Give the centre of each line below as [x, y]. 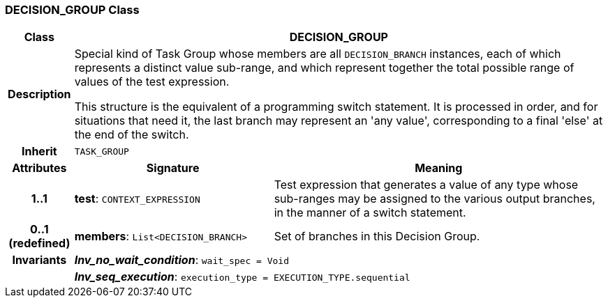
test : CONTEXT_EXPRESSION [137, 199]
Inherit [39, 151]
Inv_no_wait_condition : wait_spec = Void [181, 260]
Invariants [39, 260]
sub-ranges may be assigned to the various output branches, [435, 199]
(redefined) [39, 243]
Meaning [439, 168]
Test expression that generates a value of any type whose [426, 185]
